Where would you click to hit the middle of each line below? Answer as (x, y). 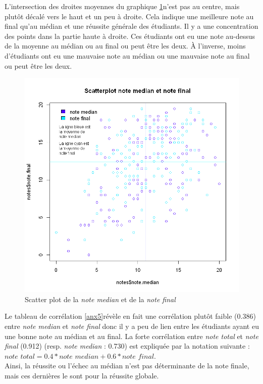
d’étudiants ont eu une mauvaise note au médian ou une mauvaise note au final (127, 55)
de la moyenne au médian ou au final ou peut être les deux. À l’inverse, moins (125, 46)
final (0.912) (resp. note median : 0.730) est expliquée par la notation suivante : (127, 346)
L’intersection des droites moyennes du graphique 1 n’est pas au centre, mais (122, 6)
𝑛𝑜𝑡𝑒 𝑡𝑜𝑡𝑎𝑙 (20, 356)
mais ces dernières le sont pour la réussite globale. (82, 375)
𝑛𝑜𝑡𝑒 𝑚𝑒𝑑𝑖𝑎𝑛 (79, 356)
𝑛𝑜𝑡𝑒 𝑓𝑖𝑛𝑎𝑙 (138, 356)
